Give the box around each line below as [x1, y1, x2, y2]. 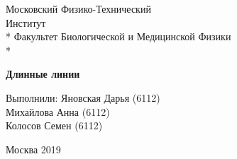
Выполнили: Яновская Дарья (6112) [6, 90, 160, 105]
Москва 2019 [6, 141, 61, 156]
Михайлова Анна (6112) [6, 104, 110, 119]
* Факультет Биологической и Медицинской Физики [6, 29, 231, 44]
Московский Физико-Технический [6, 1, 151, 16]
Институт [6, 15, 46, 30]
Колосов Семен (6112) [6, 118, 103, 133]
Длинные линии [6, 66, 80, 81]
